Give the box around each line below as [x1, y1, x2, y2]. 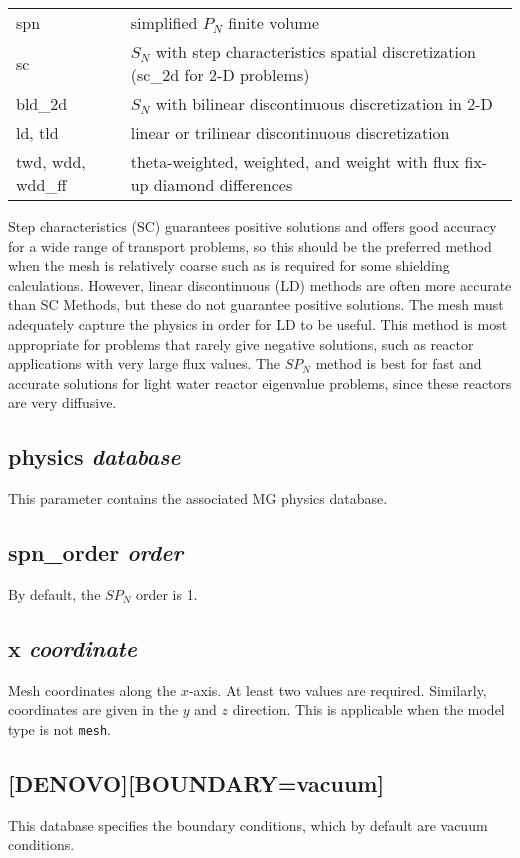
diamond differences [153, 173, 293, 196]
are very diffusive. [8, 392, 117, 413]
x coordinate [8, 632, 137, 663]
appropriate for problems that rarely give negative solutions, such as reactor [8, 333, 474, 354]
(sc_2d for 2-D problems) [130, 63, 310, 86]
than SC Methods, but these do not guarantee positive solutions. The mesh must [8, 294, 504, 315]
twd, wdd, [16, 150, 86, 173]
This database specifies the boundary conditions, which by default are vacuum [8, 814, 488, 835]
